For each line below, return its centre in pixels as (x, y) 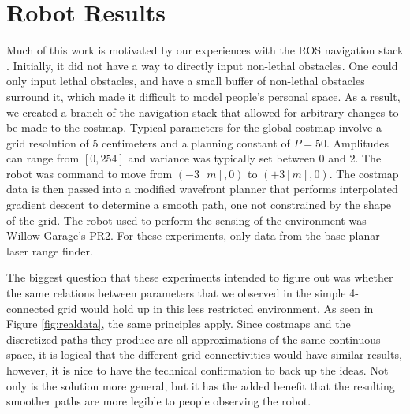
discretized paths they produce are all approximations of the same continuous (194, 339)
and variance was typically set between (222, 158)
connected (30, 308)
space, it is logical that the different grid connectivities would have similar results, (204, 354)
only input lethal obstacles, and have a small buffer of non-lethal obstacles (186, 81)
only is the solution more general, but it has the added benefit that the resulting (201, 385)
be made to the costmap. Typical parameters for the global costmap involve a (194, 127)
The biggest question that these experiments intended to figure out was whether (200, 277)
